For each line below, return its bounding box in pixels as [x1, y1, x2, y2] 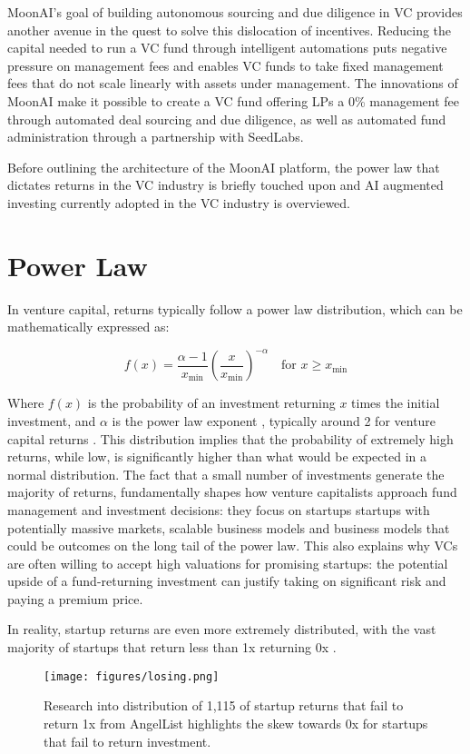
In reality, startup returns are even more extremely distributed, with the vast [7, 620, 436, 639]
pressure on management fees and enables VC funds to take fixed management [7, 55, 444, 74]
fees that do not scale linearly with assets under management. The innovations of [7, 74, 458, 93]
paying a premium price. [7, 589, 143, 608]
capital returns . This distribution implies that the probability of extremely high [7, 429, 454, 448]
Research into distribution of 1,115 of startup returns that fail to [44, 696, 404, 715]
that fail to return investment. [44, 731, 211, 750]
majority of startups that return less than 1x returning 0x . [7, 638, 337, 657]
